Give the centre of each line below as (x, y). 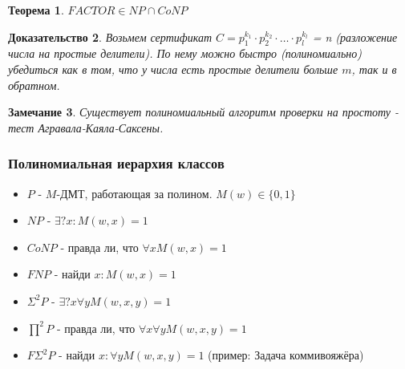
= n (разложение (355, 36)
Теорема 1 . (36, 10)
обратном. (34, 85)
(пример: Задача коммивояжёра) (286, 355)
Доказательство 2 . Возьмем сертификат (110, 36)
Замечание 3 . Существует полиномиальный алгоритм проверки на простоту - (204, 112)
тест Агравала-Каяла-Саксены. (86, 127)
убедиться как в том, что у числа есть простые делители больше (173, 69)
